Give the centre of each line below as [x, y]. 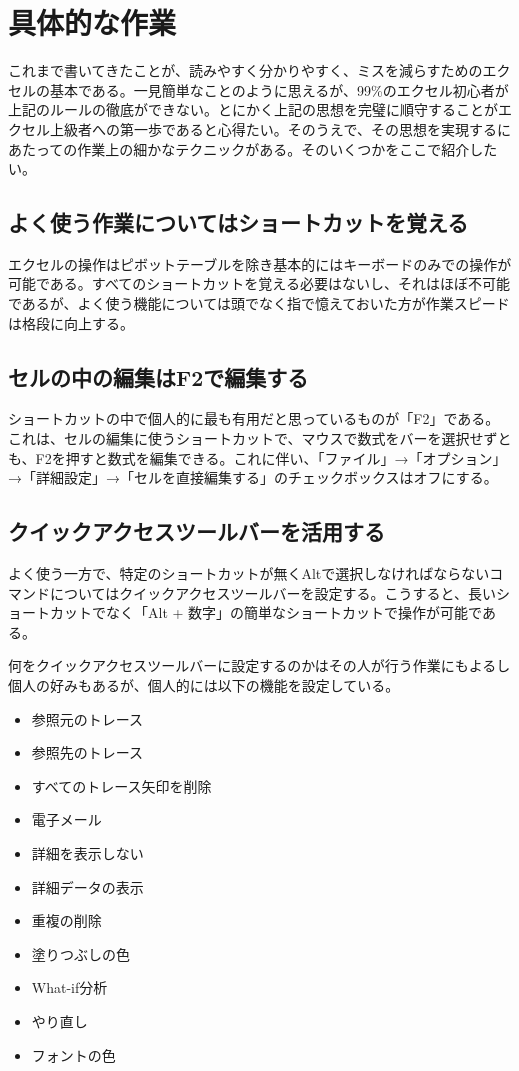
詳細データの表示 [87, 886]
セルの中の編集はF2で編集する [158, 376]
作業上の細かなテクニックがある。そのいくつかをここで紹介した [287, 148]
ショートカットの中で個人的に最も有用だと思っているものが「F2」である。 [254, 418]
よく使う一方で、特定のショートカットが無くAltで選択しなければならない [249, 573]
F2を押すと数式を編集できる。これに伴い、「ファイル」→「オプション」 [271, 457]
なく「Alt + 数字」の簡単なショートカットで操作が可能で [293, 612]
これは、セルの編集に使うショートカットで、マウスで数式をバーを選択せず [253, 438]
